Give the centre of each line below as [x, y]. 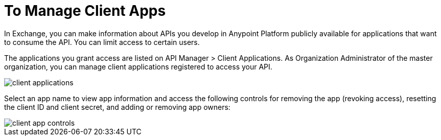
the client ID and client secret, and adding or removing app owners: [117, 107]
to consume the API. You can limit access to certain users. [102, 42]
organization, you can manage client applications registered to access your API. [138, 66]
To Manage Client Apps [85, 11]
